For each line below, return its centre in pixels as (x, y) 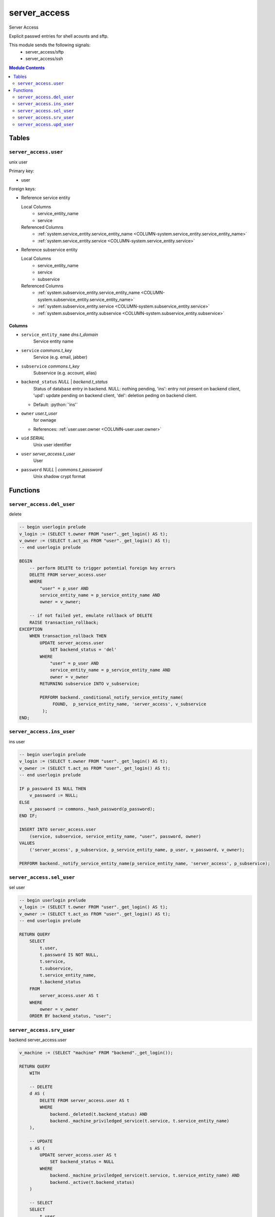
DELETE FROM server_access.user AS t (85, 1100)
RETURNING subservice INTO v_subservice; (90, 684)
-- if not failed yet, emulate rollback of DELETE (91, 616)
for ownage (45, 420)
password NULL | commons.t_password (62, 469)
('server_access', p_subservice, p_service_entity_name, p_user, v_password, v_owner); (137, 850)
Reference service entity (46, 198)
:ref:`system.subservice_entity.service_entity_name (89, 293)
